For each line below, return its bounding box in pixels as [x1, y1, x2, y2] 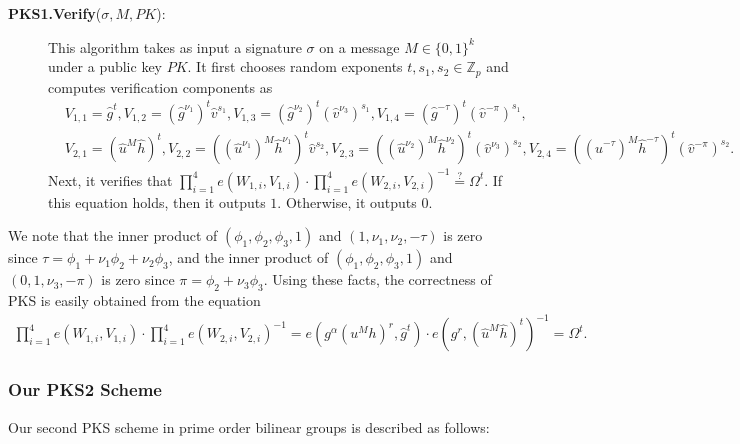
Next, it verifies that [48, 169, 173, 190]
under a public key [48, 56, 163, 77]
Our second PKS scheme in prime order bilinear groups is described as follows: [8, 416, 490, 437]
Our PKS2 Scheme [8, 377, 162, 402]
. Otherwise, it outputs [277, 191, 417, 212]
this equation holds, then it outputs [48, 191, 266, 212]
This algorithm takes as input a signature [48, 36, 302, 57]
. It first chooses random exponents [187, 56, 403, 77]
